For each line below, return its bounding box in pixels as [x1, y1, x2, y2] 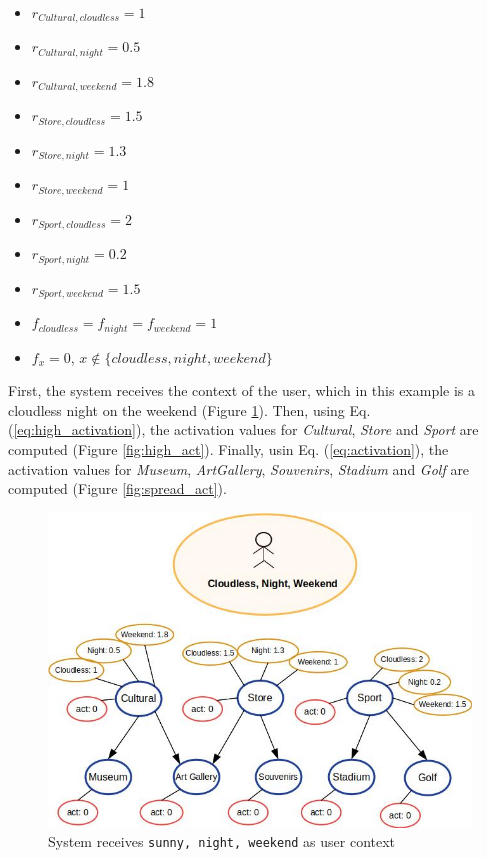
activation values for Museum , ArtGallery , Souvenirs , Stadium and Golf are [8, 458, 470, 479]
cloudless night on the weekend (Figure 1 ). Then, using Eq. [8, 399, 371, 420]
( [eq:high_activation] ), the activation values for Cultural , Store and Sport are [8, 419, 479, 440]
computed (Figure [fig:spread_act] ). [8, 478, 227, 499]
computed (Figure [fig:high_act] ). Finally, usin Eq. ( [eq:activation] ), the [8, 438, 449, 459]
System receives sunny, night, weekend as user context [48, 831, 396, 852]
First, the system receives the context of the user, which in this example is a [8, 380, 476, 401]
